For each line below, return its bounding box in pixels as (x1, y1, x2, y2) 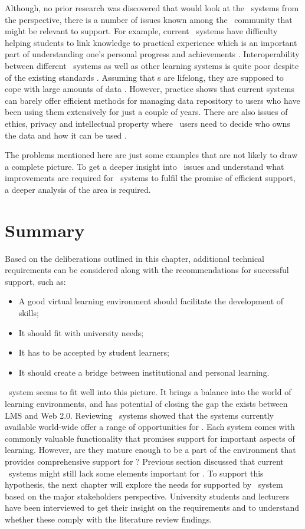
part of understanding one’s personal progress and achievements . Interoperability (5, 48, 300, 60)
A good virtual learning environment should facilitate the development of (18, 295, 284, 307)
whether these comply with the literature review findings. (5, 512, 212, 525)
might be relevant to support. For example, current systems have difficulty (5, 25, 278, 37)
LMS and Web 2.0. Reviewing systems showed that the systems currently (5, 409, 274, 421)
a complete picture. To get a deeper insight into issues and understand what (5, 160, 284, 172)
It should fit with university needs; (18, 326, 144, 339)
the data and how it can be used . (5, 129, 127, 141)
